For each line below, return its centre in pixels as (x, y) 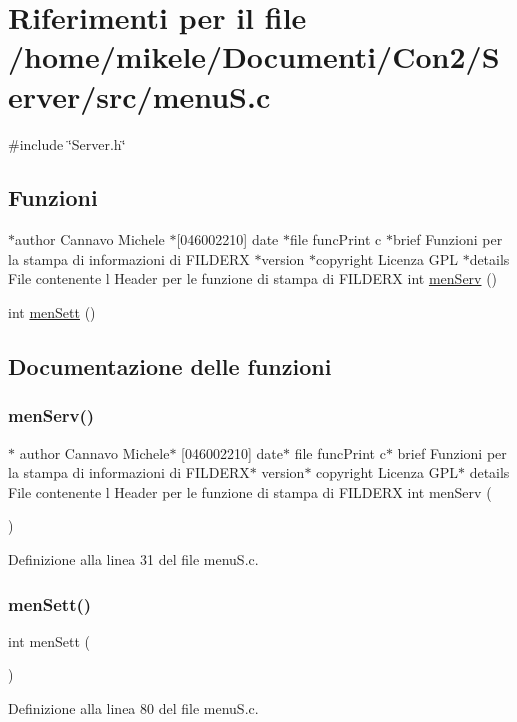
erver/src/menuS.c (139, 95)
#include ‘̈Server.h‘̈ (67, 143)
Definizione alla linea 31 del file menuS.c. (133, 559)
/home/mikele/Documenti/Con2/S (254, 56)
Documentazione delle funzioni (170, 366)
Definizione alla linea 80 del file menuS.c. (133, 708)
